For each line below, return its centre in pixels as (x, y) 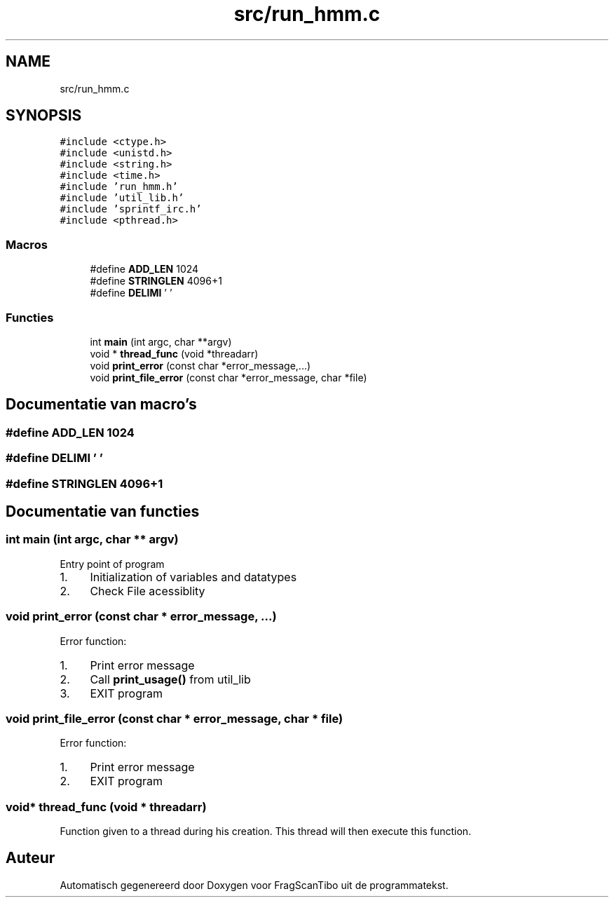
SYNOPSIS (44, 116)
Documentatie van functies (103, 511)
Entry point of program (112, 564)
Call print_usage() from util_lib (170, 679)
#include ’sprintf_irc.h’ (131, 209)
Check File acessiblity (148, 591)
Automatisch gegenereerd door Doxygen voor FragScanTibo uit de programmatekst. (254, 885)
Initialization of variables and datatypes (193, 577)
